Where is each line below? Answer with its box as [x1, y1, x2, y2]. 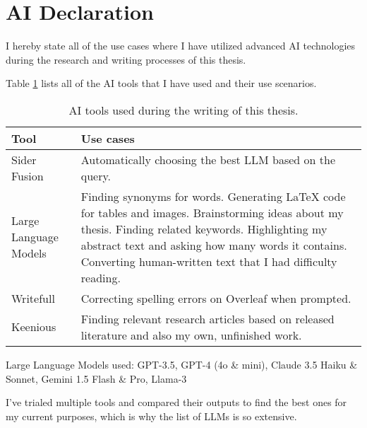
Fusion [11, 167, 44, 184]
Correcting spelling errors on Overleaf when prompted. [80, 289, 351, 306]
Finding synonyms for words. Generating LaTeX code [80, 187, 346, 204]
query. [80, 167, 112, 184]
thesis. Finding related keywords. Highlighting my [80, 220, 327, 237]
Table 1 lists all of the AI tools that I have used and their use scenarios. [6, 76, 317, 91]
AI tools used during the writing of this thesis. [68, 101, 299, 118]
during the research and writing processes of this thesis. [6, 52, 246, 66]
